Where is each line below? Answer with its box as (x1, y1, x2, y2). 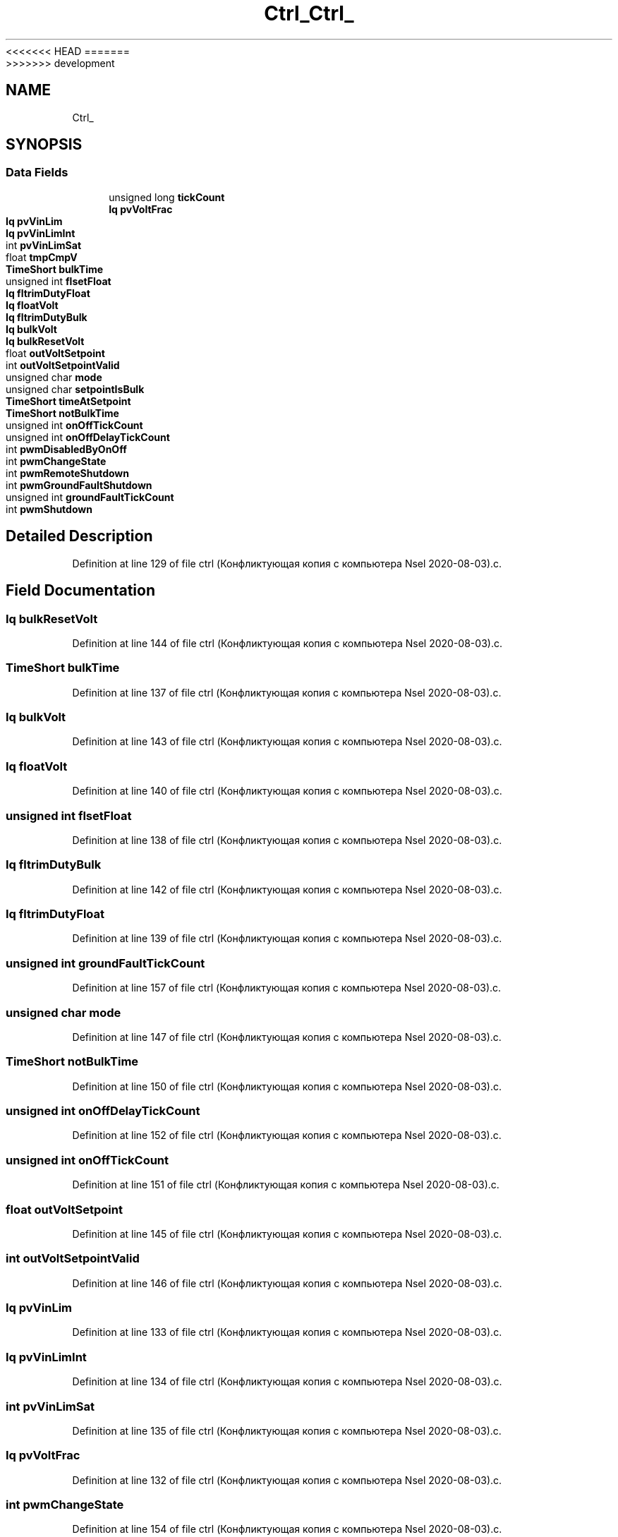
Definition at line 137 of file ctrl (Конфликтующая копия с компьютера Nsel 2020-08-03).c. (72, 686, 502, 699)
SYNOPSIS (6, 135, 83, 154)
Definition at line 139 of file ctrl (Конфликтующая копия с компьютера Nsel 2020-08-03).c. (72, 932, 502, 945)
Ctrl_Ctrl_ (264, 1, 354, 25)
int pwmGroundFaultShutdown (6, 478, 152, 491)
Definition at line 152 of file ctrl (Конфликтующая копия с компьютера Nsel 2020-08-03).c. (72, 1129, 502, 1142)
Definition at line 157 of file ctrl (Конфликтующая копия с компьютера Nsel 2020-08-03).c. (72, 982, 502, 994)
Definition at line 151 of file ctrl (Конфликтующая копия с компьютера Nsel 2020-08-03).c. (72, 1179, 499, 1191)
